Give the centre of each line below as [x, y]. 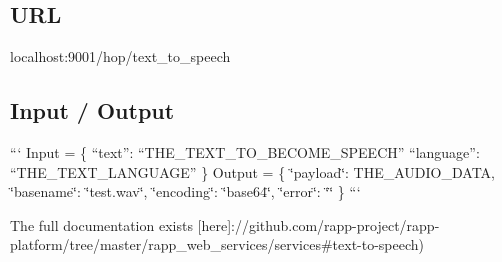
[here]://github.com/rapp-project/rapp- [318, 224]
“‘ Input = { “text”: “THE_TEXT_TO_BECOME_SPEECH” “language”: [245, 152]
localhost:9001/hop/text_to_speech [120, 56]
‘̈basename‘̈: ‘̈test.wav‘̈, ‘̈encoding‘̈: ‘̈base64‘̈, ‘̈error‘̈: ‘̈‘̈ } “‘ [185, 191]
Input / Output [92, 110]
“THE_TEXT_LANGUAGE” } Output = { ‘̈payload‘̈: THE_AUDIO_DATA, [252, 171]
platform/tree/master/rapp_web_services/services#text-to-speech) [217, 244]
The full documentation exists [101, 224]
